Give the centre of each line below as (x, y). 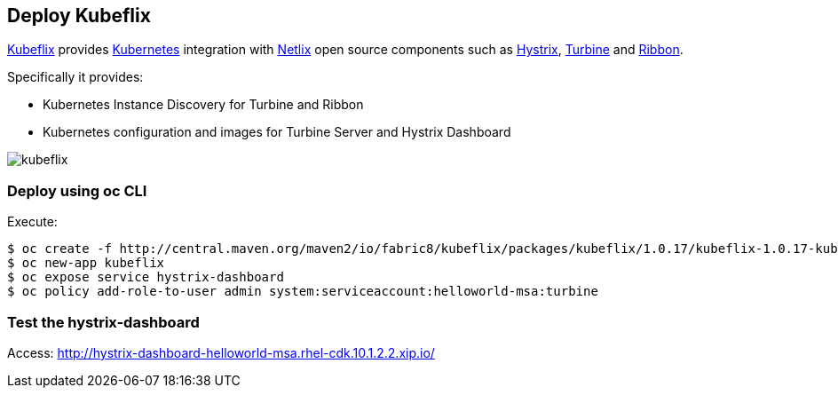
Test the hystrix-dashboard (103, 322)
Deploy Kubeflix (79, 16)
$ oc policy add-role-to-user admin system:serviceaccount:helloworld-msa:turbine (303, 292)
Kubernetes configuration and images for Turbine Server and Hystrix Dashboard (277, 132)
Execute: (32, 222)
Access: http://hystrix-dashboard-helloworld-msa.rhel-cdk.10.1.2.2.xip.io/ (221, 352)
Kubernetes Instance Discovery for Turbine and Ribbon (203, 105)
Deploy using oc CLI (77, 190)
